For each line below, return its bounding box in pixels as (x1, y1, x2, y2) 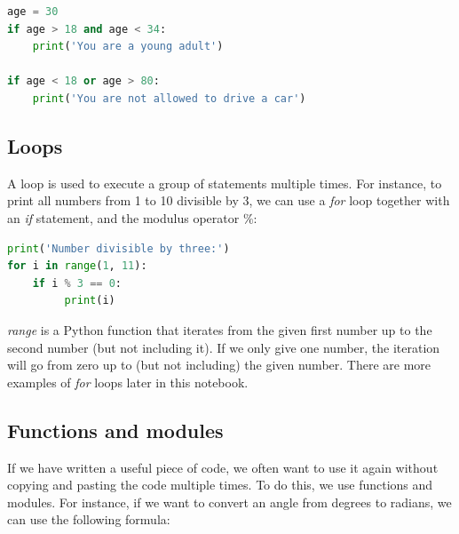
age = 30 (7, 5, 59, 18)
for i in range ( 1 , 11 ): (7, 259, 147, 273)
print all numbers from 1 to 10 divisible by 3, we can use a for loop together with (7, 191, 450, 210)
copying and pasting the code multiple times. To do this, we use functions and (7, 475, 433, 494)
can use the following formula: (7, 510, 170, 529)
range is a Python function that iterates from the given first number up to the (7, 320, 432, 339)
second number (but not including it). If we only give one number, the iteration (7, 338, 440, 356)
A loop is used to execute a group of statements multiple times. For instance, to (7, 173, 442, 192)
